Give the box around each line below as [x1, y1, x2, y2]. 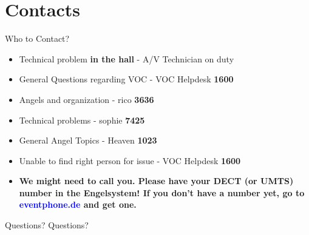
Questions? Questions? [5, 219, 89, 231]
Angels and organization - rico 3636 [19, 93, 154, 105]
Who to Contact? [5, 32, 70, 45]
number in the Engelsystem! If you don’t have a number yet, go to [19, 186, 305, 199]
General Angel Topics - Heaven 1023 [19, 134, 157, 147]
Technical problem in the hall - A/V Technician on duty [19, 52, 234, 65]
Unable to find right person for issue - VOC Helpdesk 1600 [19, 154, 241, 167]
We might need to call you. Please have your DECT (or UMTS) [19, 174, 294, 187]
